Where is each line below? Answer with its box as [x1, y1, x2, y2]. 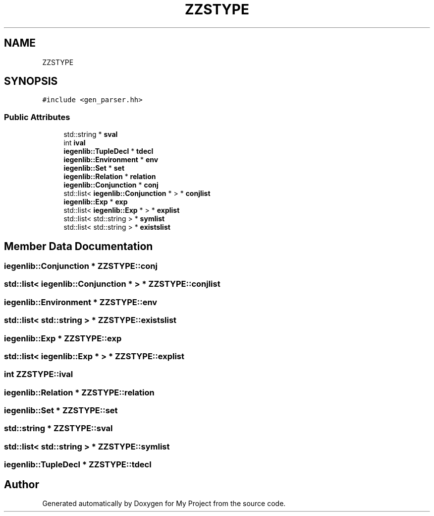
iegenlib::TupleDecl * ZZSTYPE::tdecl [4, 459, 152, 470]
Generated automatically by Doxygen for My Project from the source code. [42, 499, 286, 508]
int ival [63, 138, 86, 147]
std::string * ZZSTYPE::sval [4, 423, 113, 434]
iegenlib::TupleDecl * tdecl [63, 147, 154, 156]
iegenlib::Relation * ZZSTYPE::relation [4, 387, 155, 397]
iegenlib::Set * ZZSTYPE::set [4, 405, 118, 416]
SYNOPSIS [4, 75, 58, 88]
